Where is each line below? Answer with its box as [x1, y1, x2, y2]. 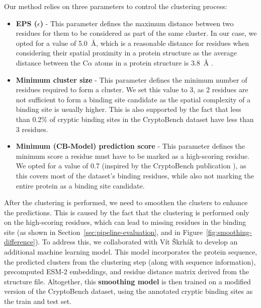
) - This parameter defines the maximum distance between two [40, 18, 234, 28]
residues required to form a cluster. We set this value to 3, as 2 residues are [16, 84, 248, 95]
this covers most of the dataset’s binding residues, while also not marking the [16, 170, 254, 180]
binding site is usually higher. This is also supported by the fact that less [16, 104, 241, 114]
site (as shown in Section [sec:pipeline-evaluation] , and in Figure [4, 226, 203, 237]
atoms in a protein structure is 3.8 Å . [95, 57, 213, 68]
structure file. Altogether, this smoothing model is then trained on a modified [4, 276, 251, 286]
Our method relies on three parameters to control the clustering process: [4, 1, 227, 11]
